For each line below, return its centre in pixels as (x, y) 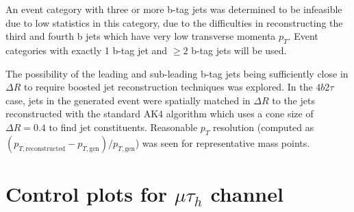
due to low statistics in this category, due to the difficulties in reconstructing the (174, 22)
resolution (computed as (264, 127)
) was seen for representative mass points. (223, 142)
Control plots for (86, 193)
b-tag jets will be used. (239, 50)
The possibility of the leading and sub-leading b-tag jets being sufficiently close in (177, 73)
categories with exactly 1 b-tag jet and (87, 50)
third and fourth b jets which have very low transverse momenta (141, 36)
